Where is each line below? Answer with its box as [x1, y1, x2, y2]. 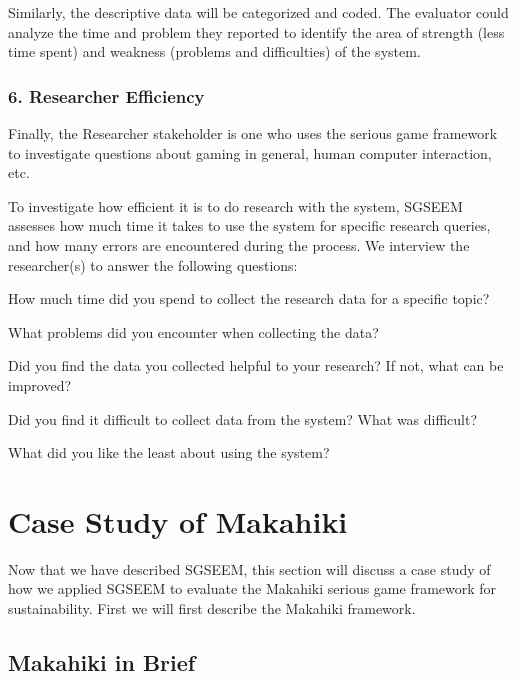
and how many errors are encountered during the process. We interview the [8, 234, 470, 255]
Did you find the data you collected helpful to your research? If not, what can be [8, 355, 504, 376]
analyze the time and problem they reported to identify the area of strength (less [8, 21, 505, 42]
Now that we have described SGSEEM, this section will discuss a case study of [8, 558, 491, 579]
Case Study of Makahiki [8, 500, 348, 541]
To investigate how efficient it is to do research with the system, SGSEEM [8, 195, 463, 216]
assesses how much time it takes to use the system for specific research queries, [8, 215, 491, 236]
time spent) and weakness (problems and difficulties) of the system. [8, 41, 421, 62]
